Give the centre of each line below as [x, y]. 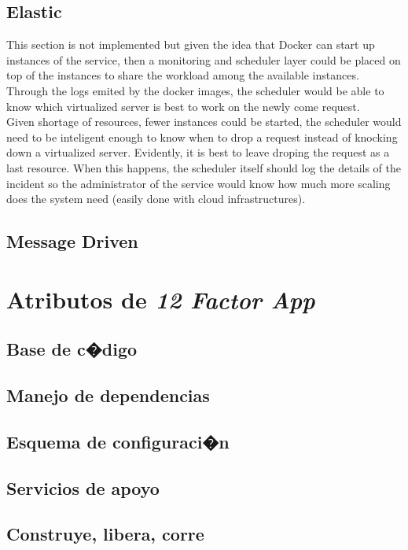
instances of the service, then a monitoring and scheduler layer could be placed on [204, 59]
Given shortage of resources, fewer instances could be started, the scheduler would [204, 122]
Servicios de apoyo [83, 487]
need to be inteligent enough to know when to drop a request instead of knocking [202, 137]
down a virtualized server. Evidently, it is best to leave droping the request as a [198, 152]
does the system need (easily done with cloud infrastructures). [156, 199]
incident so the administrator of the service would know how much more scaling [198, 183]
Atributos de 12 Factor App [161, 299]
